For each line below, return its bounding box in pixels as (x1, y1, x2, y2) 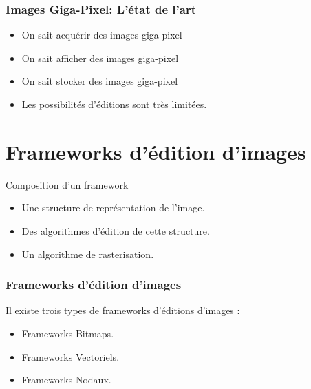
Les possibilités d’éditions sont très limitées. (21, 97, 207, 111)
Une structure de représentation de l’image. (21, 200, 205, 215)
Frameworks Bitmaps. (21, 326, 114, 340)
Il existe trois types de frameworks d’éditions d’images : (6, 303, 240, 317)
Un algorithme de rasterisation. (21, 246, 154, 261)
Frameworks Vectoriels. (21, 349, 120, 364)
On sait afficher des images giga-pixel (21, 50, 179, 65)
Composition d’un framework (6, 177, 129, 191)
